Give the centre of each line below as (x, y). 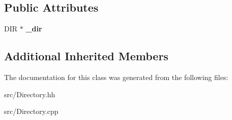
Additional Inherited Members (86, 56)
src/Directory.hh (30, 94)
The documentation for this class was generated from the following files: (116, 77)
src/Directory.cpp (31, 111)
